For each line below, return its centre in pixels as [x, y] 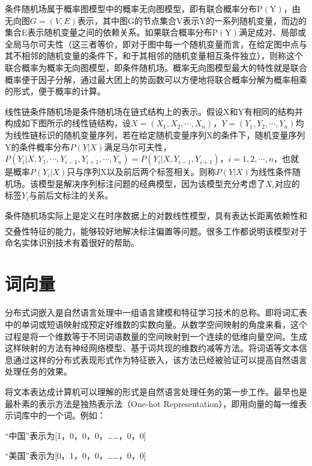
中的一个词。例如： [67, 415]
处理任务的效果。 [38, 371]
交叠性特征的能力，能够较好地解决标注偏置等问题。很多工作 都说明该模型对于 [156, 231]
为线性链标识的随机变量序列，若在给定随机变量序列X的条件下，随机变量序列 [155, 134]
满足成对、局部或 [273, 32]
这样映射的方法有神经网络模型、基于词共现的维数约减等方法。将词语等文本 [152, 348]
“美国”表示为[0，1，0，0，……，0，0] [76, 455]
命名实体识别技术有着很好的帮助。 [72, 242]
